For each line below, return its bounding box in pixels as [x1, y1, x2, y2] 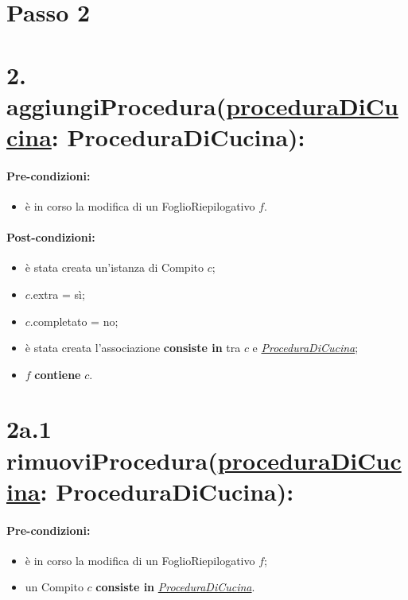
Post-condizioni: [6, 229, 95, 246]
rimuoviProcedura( [6, 443, 218, 476]
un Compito [25, 579, 84, 595]
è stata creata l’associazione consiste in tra [25, 339, 241, 356]
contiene [34, 366, 81, 382]
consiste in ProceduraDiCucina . [95, 579, 255, 595]
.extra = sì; [29, 285, 85, 302]
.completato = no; [29, 312, 119, 329]
